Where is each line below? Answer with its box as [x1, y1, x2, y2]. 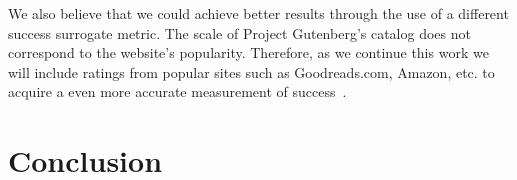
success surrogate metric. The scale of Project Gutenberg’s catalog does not [8, 22, 471, 43]
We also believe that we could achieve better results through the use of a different [8, 3, 509, 23]
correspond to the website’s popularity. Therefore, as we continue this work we [8, 42, 489, 63]
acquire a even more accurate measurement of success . [8, 81, 347, 102]
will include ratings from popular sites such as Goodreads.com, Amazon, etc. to [8, 61, 495, 82]
